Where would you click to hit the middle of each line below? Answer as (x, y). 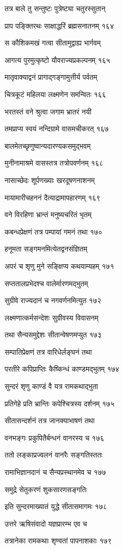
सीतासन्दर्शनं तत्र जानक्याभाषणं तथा (50, 420)
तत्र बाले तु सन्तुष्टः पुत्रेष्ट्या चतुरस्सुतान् (55, 8)
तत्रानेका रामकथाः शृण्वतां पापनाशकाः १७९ (58, 541)
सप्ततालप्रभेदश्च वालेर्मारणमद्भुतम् (46, 283)
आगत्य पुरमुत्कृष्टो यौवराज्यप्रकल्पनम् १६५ (57, 60)
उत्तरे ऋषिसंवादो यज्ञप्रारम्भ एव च (46, 523)
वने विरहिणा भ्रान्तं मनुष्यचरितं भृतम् (48, 214)
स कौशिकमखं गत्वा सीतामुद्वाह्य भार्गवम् (53, 43)
